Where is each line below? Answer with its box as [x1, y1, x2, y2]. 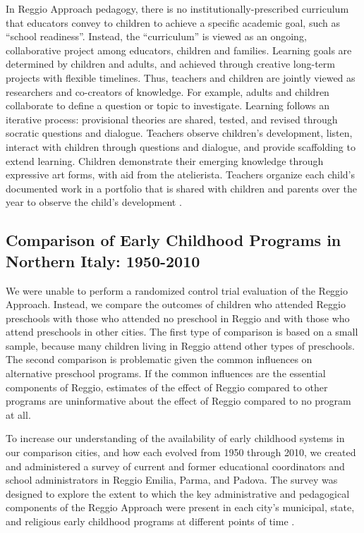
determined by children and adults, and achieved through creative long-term [6, 56, 335, 71]
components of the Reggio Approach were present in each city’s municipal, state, [6, 500, 355, 515]
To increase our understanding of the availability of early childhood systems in [6, 431, 345, 446]
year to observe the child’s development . [6, 195, 182, 209]
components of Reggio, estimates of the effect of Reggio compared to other [6, 379, 328, 394]
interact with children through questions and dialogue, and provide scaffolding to [6, 139, 356, 154]
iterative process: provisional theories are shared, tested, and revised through [6, 111, 338, 126]
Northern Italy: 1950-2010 [6, 250, 200, 271]
